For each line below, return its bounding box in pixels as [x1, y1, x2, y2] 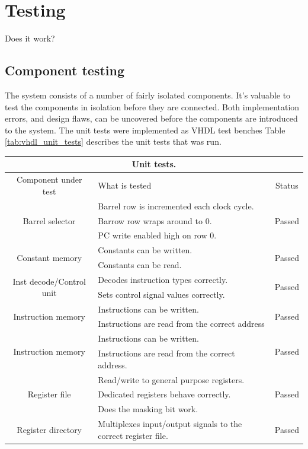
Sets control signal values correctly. [98, 288, 225, 300]
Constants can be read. [98, 259, 182, 271]
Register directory [17, 423, 82, 435]
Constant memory [17, 251, 82, 263]
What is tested [98, 179, 152, 192]
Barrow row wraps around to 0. [98, 214, 212, 227]
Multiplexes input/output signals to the [98, 418, 242, 430]
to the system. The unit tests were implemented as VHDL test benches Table [5, 123, 285, 136]
